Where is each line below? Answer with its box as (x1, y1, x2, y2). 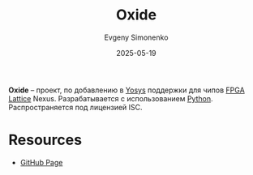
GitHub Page (19, 157, 63, 167)
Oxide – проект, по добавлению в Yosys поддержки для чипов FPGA (8, 85, 245, 95)
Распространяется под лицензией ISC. (8, 102, 144, 112)
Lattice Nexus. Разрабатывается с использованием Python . (8, 93, 213, 103)
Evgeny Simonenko (104, 32, 169, 42)
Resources (8, 131, 83, 149)
